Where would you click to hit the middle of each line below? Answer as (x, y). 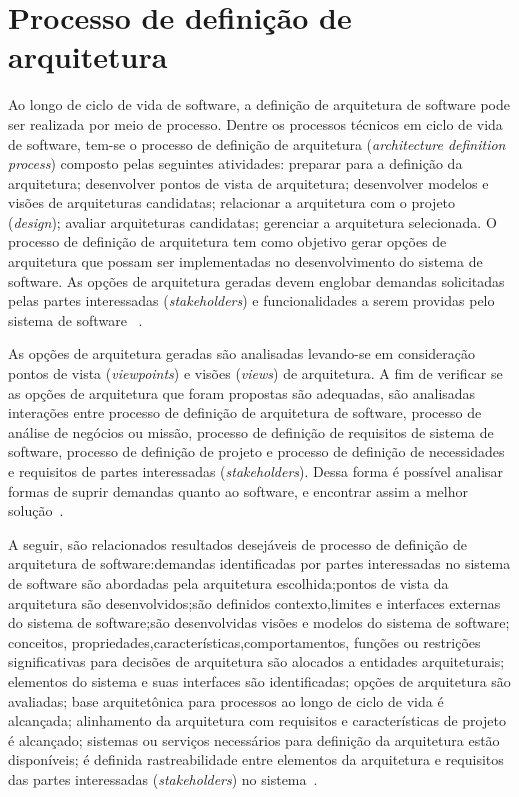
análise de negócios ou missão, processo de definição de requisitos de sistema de (251, 431)
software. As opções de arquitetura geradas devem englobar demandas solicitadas (256, 280)
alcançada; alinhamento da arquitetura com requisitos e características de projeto (257, 720)
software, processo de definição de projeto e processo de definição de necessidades (256, 451)
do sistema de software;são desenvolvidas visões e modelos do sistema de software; (259, 622)
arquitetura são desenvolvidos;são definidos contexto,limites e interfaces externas (254, 602)
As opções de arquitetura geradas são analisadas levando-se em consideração (241, 353)
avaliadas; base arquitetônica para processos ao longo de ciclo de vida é (226, 700)
